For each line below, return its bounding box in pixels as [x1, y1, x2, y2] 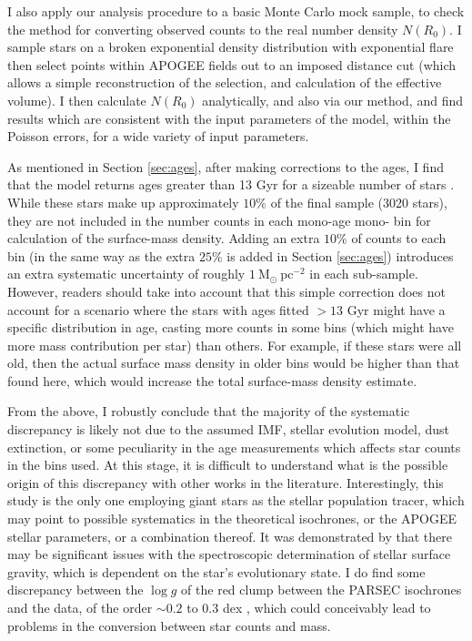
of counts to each [351, 229, 447, 248]
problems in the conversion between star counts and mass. [7, 616, 331, 635]
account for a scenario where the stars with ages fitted [7, 300, 309, 319]
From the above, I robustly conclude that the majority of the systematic [7, 402, 410, 421]
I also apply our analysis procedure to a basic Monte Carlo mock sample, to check [7, 2, 465, 20]
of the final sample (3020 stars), [270, 192, 447, 211]
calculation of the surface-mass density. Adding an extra [7, 229, 320, 248]
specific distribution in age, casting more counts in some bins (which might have [7, 318, 454, 337]
